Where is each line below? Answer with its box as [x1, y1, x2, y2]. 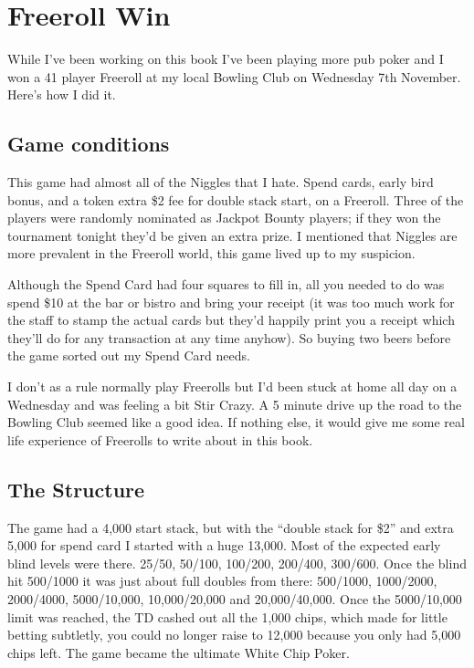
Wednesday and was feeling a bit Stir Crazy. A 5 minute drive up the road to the [7, 394, 462, 413]
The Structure [7, 475, 145, 503]
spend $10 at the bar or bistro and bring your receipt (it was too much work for [7, 292, 455, 311]
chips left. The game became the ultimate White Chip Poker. [7, 642, 350, 662]
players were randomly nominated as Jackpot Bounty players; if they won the [7, 208, 441, 227]
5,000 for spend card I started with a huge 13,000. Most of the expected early [7, 536, 441, 555]
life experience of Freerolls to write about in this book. [7, 430, 313, 449]
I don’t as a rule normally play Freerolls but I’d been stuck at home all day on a [7, 377, 458, 396]
